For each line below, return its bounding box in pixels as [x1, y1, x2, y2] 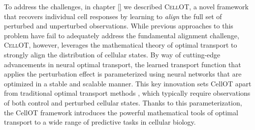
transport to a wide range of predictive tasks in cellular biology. [4, 117, 196, 127]
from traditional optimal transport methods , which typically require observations [4, 88, 251, 98]
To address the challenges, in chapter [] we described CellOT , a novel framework [4, 1, 249, 11]
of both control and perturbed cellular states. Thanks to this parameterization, [4, 97, 242, 107]
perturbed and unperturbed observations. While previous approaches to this [4, 21, 233, 31]
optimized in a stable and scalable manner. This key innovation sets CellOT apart [4, 78, 252, 88]
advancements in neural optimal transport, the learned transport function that [4, 59, 241, 69]
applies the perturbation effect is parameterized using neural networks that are [4, 69, 242, 79]
